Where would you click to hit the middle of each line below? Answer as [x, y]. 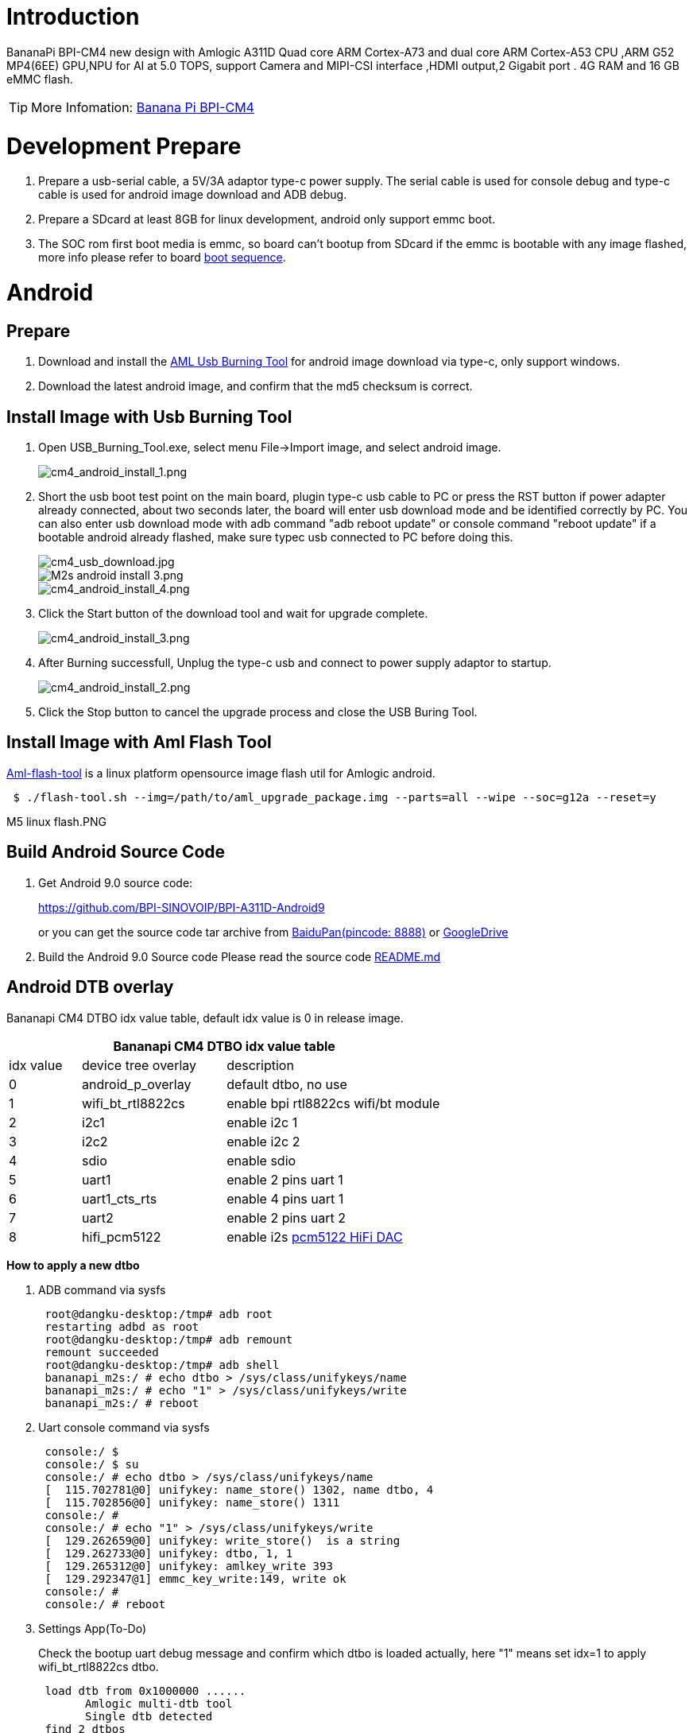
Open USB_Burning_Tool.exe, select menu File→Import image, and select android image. [270, 448]
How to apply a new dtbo [73, 1265]
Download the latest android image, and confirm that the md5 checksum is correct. [256, 386]
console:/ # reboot [105, 1604]
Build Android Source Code [116, 852]
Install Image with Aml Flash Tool [139, 742]
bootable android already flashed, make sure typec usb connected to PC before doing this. [276, 537]
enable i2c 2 [263, 1141]
